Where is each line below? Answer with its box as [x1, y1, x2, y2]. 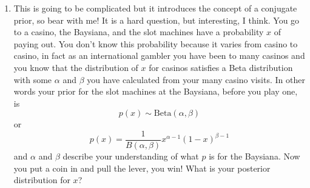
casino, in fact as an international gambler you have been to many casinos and [13, 49, 305, 62]
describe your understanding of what [62, 150, 199, 162]
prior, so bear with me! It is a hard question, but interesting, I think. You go [13, 13, 300, 26]
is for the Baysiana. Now [209, 150, 300, 162]
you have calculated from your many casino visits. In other [87, 73, 305, 86]
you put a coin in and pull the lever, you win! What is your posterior [13, 161, 271, 174]
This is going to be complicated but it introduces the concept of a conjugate [13, 2, 297, 14]
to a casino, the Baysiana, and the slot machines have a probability [13, 25, 264, 38]
